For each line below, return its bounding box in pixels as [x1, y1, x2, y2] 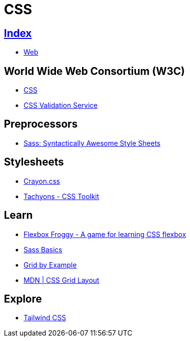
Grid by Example [24, 260, 77, 269]
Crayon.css [24, 176, 60, 185]
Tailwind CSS [24, 313, 66, 322]
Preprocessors [4, 118, 78, 131]
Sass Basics [24, 245, 62, 254]
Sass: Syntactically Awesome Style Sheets [24, 138, 161, 147]
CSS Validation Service [24, 101, 98, 110]
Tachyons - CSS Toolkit [24, 192, 99, 201]
